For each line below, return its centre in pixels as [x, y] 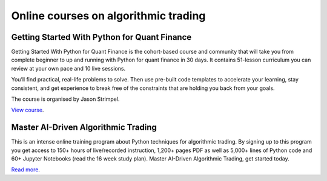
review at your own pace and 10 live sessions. [68, 68]
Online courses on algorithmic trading [108, 16]
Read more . [26, 170]
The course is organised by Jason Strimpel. [65, 99]
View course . [28, 110]
